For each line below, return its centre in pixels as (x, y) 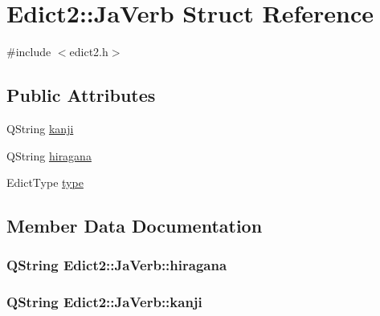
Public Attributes (81, 95)
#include (29, 52)
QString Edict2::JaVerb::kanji (104, 302)
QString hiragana (49, 155)
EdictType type (45, 182)
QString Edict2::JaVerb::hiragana (117, 265)
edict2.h (89, 52)
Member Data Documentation (135, 226)
